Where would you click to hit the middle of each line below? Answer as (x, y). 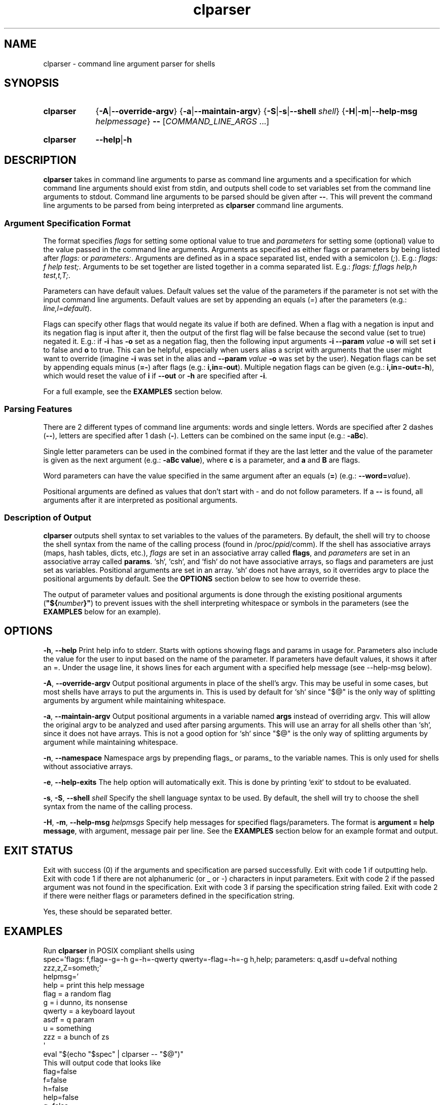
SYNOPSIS (32, 83)
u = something (67, 1028)
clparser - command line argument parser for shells (129, 63)
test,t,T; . (57, 275)
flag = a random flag (77, 994)
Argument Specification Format (67, 223)
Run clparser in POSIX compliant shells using (119, 951)
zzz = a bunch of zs (76, 1037)
